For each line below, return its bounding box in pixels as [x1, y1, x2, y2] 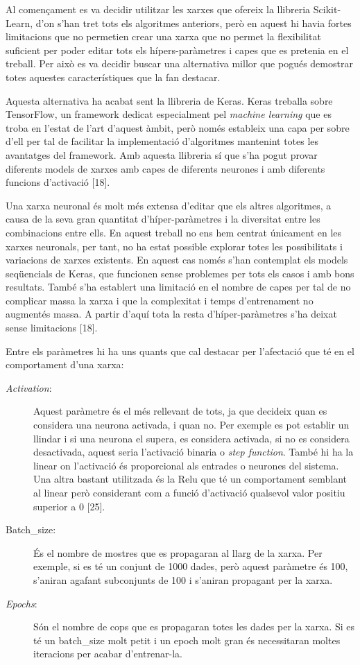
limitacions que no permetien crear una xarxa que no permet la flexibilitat [6, 29, 321, 44]
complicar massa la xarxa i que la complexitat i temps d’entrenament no [6, 293, 314, 307]
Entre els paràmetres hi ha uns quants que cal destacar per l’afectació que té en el [6, 343, 354, 358]
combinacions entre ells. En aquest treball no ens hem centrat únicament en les [6, 225, 342, 239]
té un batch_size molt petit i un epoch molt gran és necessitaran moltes [33, 632, 341, 647]
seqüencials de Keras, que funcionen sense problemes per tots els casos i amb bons [6, 266, 354, 280]
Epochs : [6, 596, 37, 610]
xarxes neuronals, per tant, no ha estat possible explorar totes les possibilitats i [6, 239, 343, 253]
